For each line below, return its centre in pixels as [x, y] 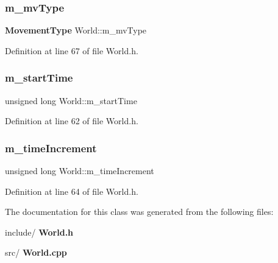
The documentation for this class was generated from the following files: [139, 212]
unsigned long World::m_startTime [71, 100]
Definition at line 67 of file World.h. [72, 50]
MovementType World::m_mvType [76, 30]
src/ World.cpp [36, 252]
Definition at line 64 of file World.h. [72, 191]
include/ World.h [39, 232]
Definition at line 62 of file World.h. [72, 121]
